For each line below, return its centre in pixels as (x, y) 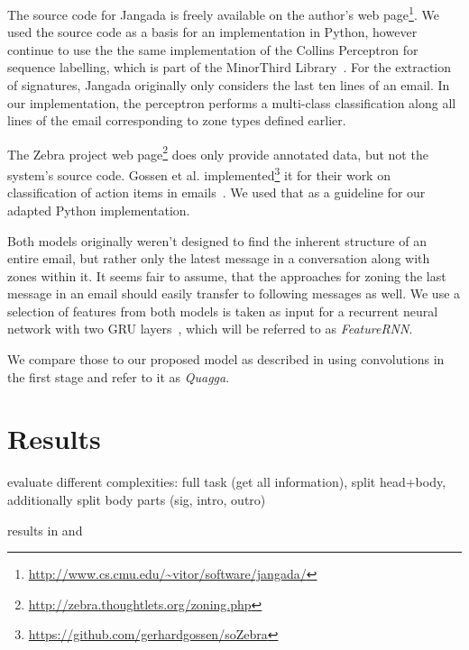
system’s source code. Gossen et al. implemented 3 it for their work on (199, 174)
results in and (45, 530)
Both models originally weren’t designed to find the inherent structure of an (217, 240)
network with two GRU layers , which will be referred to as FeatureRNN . (210, 329)
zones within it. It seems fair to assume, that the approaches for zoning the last (227, 275)
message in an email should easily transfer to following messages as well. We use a (234, 293)
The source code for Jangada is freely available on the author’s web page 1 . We (223, 13)
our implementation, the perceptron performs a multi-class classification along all (232, 102)
